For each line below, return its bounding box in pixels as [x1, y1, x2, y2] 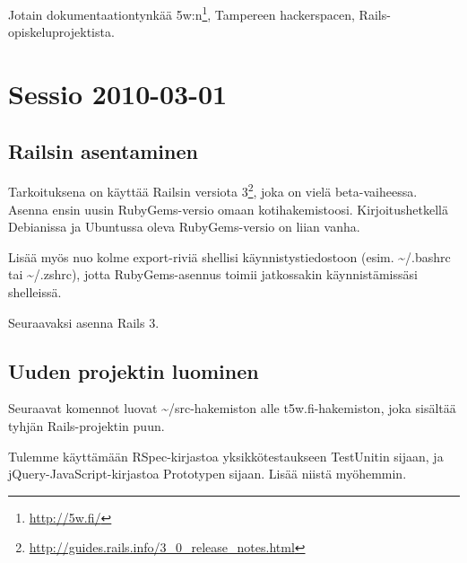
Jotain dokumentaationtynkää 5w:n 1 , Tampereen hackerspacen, [8, 3, 355, 23]
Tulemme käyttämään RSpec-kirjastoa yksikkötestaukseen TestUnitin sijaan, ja [8, 446, 444, 465]
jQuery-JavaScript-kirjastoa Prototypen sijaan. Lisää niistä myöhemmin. [8, 464, 407, 483]
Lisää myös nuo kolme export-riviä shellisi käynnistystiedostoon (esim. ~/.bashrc [8, 247, 451, 266]
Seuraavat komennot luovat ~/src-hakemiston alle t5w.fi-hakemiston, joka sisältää [8, 399, 456, 418]
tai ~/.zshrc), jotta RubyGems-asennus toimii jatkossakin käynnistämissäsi [8, 265, 418, 284]
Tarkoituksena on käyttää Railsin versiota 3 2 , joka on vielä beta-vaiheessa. [8, 180, 418, 201]
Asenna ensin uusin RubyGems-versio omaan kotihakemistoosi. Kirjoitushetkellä [8, 199, 448, 218]
